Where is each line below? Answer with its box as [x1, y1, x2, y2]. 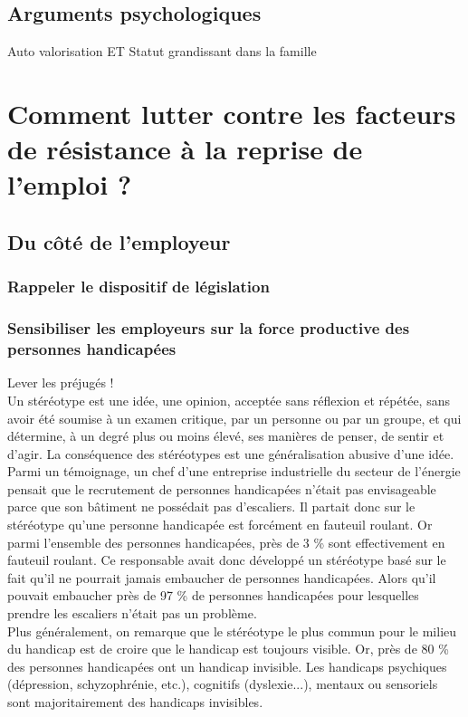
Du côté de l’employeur [7, 227, 231, 255]
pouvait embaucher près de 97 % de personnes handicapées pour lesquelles [7, 586, 419, 605]
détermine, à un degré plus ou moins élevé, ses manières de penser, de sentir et [7, 426, 444, 445]
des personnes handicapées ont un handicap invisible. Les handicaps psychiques [7, 656, 447, 675]
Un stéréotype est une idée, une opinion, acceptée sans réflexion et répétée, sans [7, 390, 450, 409]
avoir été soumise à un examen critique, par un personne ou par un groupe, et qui [7, 408, 462, 427]
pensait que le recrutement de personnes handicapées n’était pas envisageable [7, 479, 436, 498]
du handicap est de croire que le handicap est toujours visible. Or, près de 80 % [7, 639, 449, 658]
